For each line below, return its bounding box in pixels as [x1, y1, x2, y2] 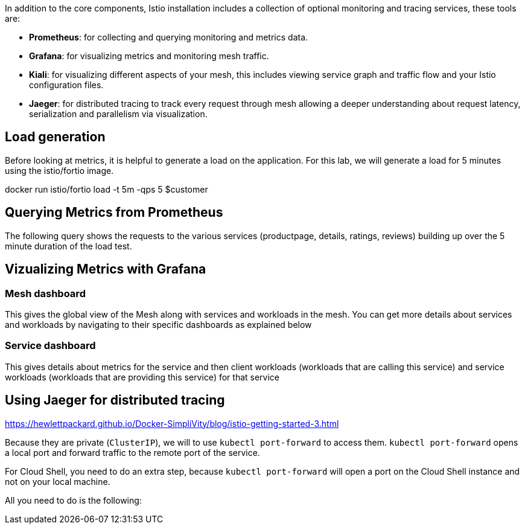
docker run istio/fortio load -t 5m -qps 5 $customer [5, 184, 208, 194]
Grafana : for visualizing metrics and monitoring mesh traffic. [29, 51, 269, 61]
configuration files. [29, 80, 104, 90]
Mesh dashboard [5, 287, 86, 300]
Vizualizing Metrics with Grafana [5, 261, 206, 277]
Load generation [5, 129, 106, 145]
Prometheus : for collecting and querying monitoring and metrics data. [29, 32, 308, 42]
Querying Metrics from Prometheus [5, 205, 223, 220]
